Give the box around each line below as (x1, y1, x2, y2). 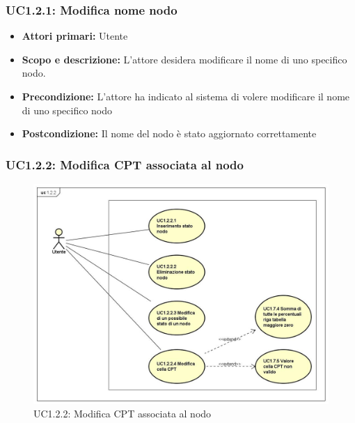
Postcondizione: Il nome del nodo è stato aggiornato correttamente (22, 126, 317, 141)
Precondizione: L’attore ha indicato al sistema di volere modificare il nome (22, 89, 350, 103)
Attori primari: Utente (22, 29, 128, 43)
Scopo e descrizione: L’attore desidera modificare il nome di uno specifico (22, 52, 347, 66)
